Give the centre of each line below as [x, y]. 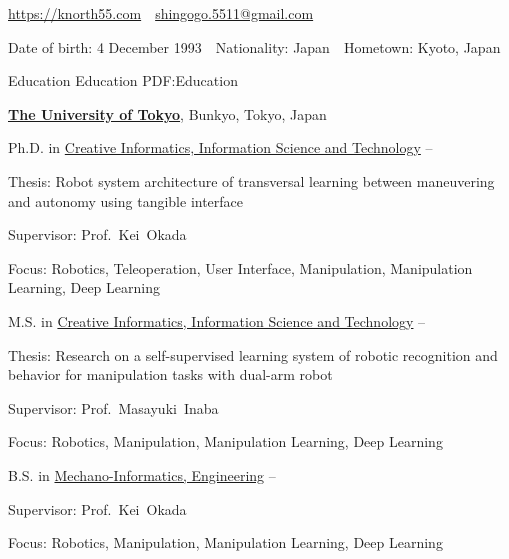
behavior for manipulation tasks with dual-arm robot [170, 374]
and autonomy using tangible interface [126, 200]
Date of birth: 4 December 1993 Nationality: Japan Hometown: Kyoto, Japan [254, 46]
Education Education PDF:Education [123, 80]
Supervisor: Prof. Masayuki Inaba [113, 407]
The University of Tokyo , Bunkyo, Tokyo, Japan [167, 113]
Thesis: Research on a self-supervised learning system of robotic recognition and [253, 354]
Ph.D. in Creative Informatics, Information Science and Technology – [220, 147]
